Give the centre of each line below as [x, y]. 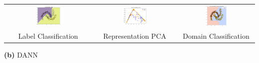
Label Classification [48, 35]
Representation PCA [135, 35]
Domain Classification [216, 35]
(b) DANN [21, 55]
